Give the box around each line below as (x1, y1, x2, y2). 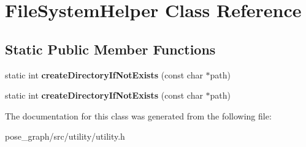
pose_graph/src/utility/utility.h (5, 130, 125, 143)
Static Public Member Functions (5, 39, 216, 58)
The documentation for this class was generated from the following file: (5, 109, 272, 122)
